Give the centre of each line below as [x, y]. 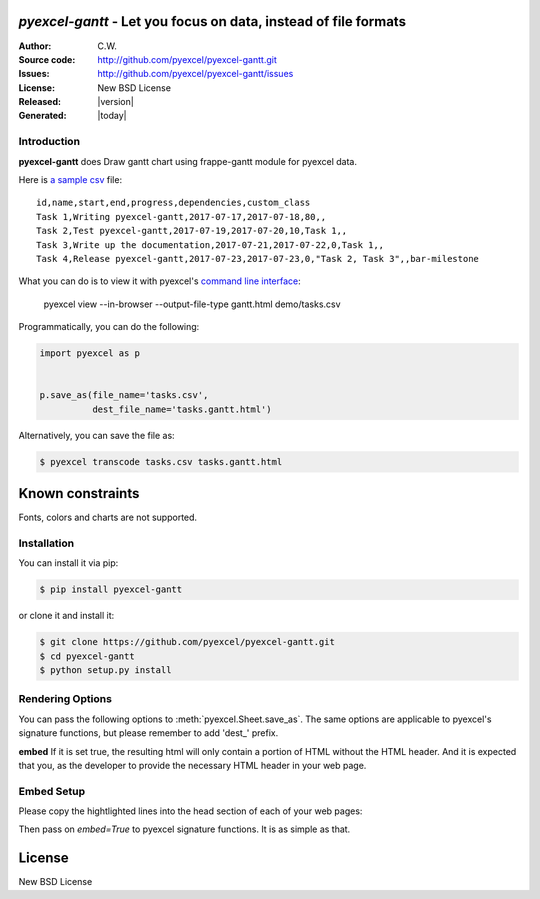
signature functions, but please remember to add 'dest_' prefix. [148, 733]
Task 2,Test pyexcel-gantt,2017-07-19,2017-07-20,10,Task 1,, [192, 231]
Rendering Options [65, 699]
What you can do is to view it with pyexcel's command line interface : [160, 281]
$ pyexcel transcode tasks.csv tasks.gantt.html [161, 461]
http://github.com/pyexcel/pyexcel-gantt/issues [195, 74]
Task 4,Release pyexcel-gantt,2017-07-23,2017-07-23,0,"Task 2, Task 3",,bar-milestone [258, 258]
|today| [112, 116]
